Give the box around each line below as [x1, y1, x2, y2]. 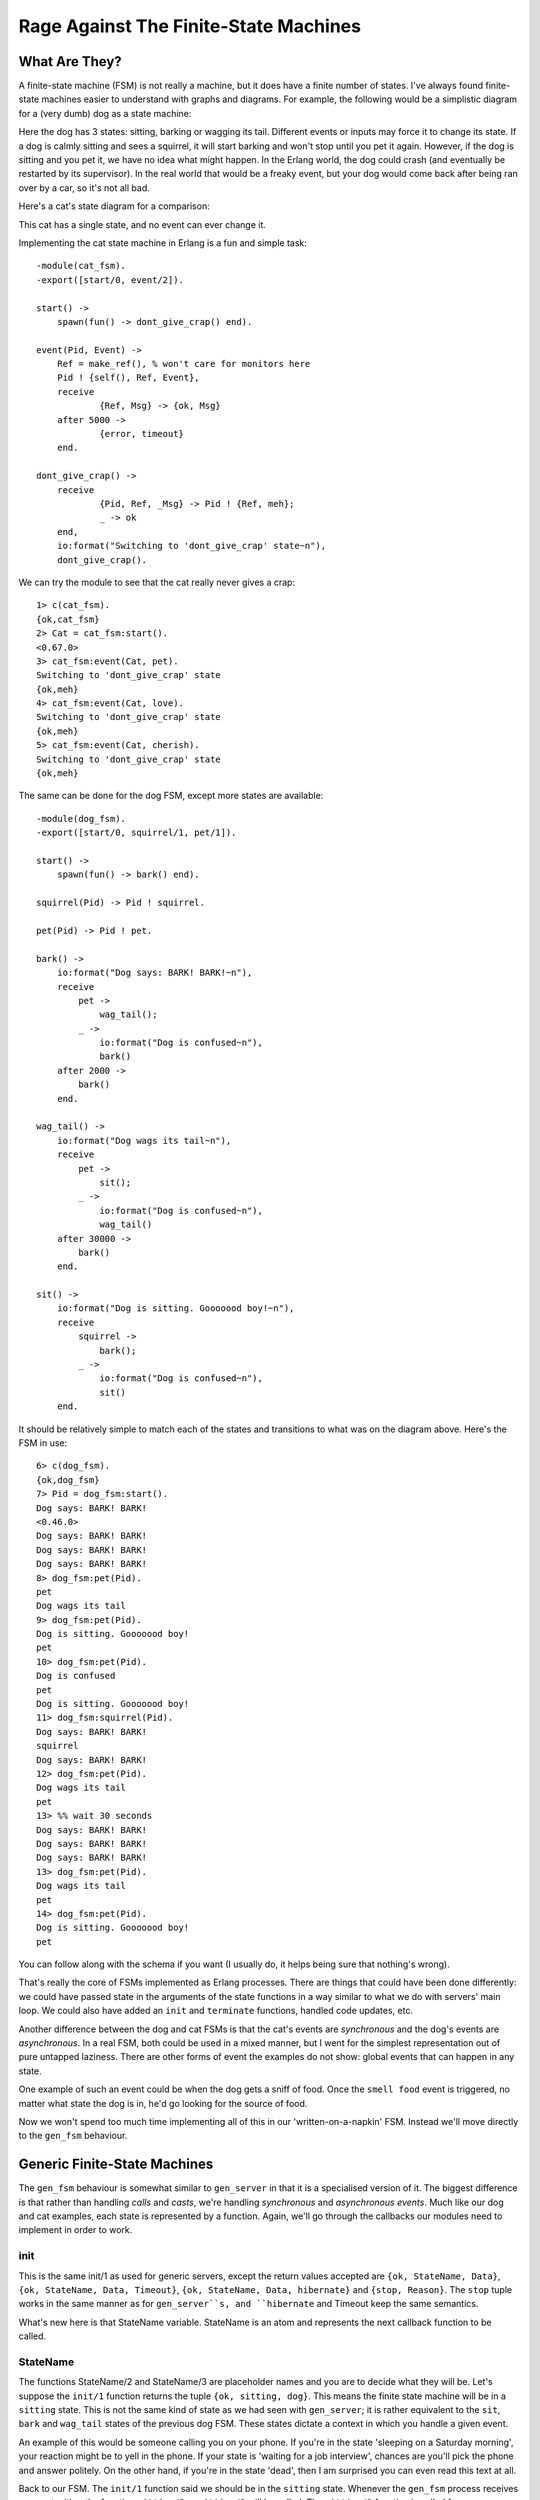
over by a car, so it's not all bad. [18, 181, 150, 194]
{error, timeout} [99, 428, 185, 440]
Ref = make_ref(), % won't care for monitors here [56, 358, 311, 370]
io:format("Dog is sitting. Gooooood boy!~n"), [56, 1303, 295, 1314]
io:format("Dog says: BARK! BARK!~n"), [56, 967, 253, 979]
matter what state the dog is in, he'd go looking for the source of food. [18, 2097, 308, 2109]
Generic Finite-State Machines [18, 2156, 214, 2173]
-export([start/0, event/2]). [36, 274, 185, 285]
